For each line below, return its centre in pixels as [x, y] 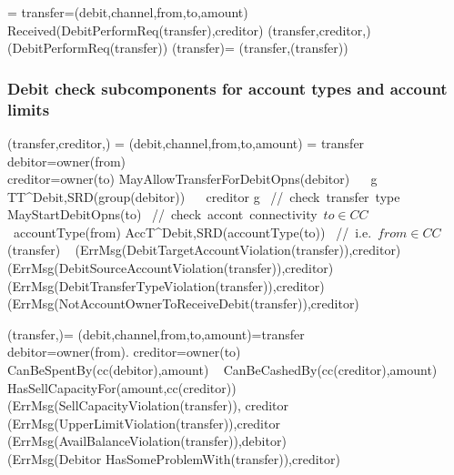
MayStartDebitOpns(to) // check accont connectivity [162, 214]
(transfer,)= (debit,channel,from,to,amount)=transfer [156, 334]
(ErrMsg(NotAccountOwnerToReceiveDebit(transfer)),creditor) [183, 303]
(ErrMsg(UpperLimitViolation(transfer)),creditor [144, 423]
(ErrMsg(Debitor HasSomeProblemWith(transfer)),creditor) [174, 459]
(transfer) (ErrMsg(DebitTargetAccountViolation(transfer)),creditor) [204, 250]
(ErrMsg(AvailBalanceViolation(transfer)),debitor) [147, 441]
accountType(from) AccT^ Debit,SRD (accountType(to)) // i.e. [192, 232]
